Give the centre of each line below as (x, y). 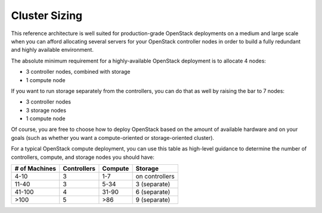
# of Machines (35, 168)
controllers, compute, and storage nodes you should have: (83, 157)
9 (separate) (153, 200)
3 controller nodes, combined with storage (78, 72)
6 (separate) (153, 192)
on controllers (155, 177)
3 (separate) (153, 184)
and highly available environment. (52, 50)
